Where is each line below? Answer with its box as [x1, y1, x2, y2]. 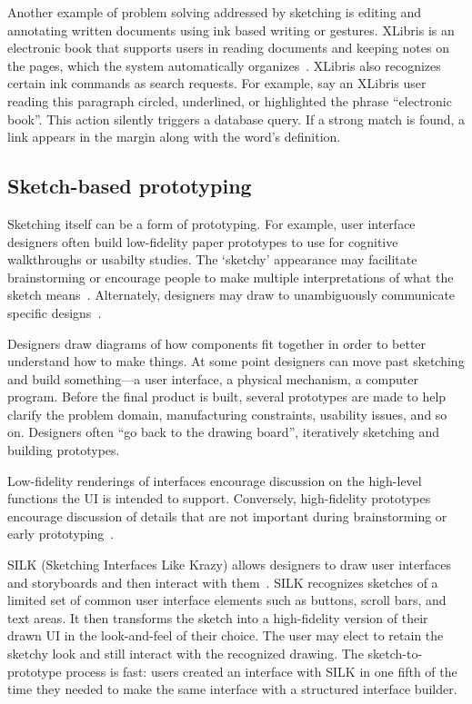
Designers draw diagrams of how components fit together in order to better [7, 333, 427, 352]
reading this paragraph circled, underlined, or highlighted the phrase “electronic [7, 91, 452, 110]
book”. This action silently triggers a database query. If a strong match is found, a [7, 109, 466, 128]
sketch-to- [367, 644, 423, 663]
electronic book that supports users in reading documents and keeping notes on [7, 38, 449, 57]
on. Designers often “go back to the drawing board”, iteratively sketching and [7, 422, 440, 441]
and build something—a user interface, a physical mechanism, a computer [7, 369, 418, 388]
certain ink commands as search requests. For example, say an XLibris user [7, 74, 427, 93]
